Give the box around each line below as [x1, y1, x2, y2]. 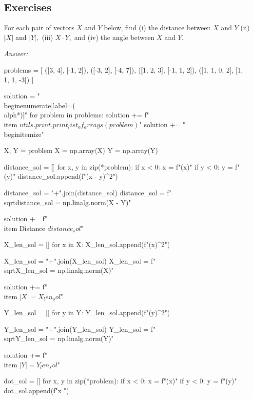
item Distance [4, 223, 45, 233]
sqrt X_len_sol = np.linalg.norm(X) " [4, 265, 114, 275]
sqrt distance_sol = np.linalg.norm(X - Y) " [4, 197, 131, 207]
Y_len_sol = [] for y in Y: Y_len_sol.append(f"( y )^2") [4, 307, 170, 318]
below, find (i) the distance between [104, 22, 211, 33]
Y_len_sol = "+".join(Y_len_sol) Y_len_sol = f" [4, 323, 156, 334]
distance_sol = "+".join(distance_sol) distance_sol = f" [4, 187, 172, 197]
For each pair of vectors [4, 22, 75, 33]
